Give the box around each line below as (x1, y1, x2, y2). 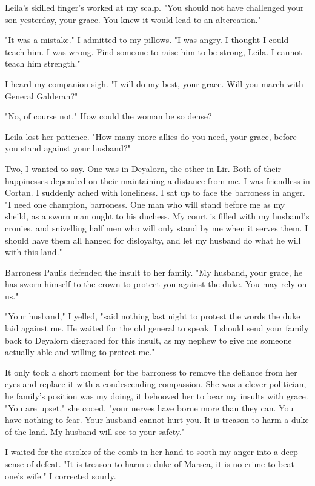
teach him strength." (5, 57, 81, 70)
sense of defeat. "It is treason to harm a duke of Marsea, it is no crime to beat (5, 458, 294, 470)
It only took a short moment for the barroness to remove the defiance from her (5, 365, 297, 378)
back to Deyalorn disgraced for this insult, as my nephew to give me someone (5, 333, 292, 346)
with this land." (5, 245, 62, 258)
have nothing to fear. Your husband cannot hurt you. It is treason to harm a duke (5, 413, 309, 426)
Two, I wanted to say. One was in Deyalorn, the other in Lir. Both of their (5, 162, 281, 175)
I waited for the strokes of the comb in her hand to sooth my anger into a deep (5, 445, 298, 458)
